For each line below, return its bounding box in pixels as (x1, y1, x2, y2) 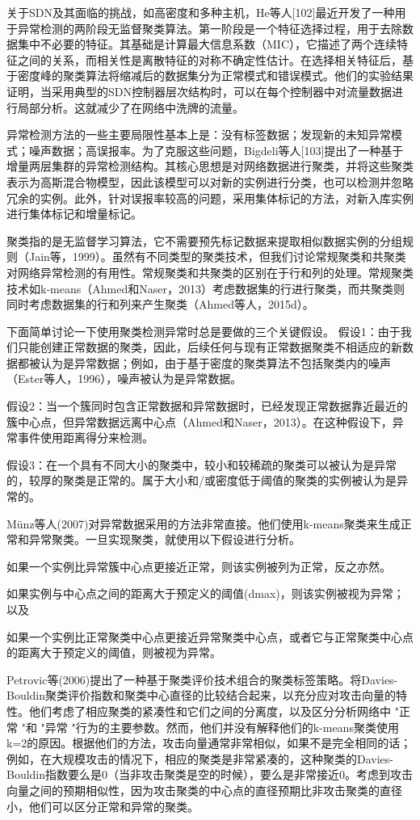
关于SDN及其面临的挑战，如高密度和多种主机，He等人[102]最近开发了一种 (6, 4, 395, 20)
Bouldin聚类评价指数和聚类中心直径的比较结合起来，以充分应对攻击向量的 (6, 687, 397, 704)
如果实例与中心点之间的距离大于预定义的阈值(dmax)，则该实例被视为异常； (6, 585, 405, 602)
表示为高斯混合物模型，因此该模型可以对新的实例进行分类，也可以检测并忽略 (6, 173, 414, 190)
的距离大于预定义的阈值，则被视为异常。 (6, 644, 221, 661)
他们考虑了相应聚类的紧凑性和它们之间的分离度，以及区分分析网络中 (28, 702, 391, 719)
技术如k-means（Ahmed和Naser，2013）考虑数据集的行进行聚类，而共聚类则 (6, 280, 405, 296)
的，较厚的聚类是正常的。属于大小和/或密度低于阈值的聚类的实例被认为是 (6, 472, 397, 489)
